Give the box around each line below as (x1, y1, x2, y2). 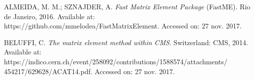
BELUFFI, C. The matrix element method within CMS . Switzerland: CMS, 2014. (4, 37, 248, 47)
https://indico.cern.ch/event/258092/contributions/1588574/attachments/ (4, 56, 227, 66)
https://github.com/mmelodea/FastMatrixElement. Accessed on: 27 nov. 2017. (4, 21, 242, 31)
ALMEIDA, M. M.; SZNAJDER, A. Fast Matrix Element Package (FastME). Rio (4, 1, 251, 11)
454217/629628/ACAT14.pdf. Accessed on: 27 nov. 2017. (4, 66, 175, 76)
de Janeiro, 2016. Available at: (4, 11, 95, 21)
